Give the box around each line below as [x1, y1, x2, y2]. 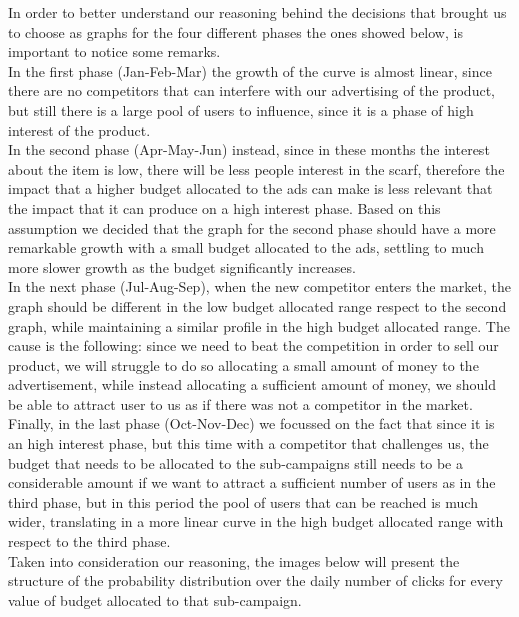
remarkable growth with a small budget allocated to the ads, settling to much [8, 237, 484, 258]
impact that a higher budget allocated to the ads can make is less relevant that [8, 178, 493, 199]
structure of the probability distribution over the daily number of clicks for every [8, 570, 503, 591]
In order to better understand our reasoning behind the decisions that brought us [8, 2, 507, 22]
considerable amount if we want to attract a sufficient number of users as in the [8, 472, 496, 493]
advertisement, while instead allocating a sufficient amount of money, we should [8, 374, 496, 395]
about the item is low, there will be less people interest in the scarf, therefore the [8, 158, 505, 179]
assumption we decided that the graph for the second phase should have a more [8, 217, 496, 238]
